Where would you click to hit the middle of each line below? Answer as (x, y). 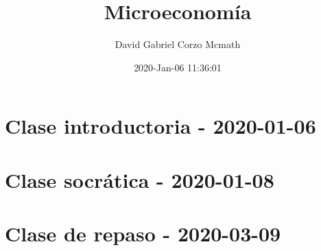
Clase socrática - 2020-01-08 (140, 179)
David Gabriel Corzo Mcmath (178, 44)
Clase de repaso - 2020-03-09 (143, 234)
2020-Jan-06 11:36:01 (178, 67)
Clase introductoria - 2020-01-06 (160, 126)
